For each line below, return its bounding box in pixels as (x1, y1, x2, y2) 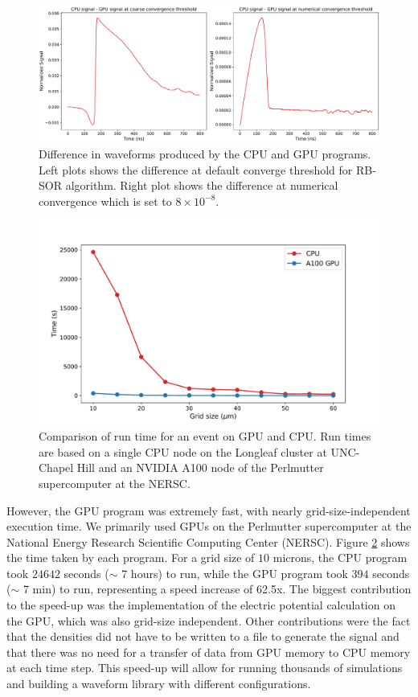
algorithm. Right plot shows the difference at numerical (65, 177, 338, 194)
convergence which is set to (39, 192, 172, 209)
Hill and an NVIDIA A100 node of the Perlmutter (76, 459, 324, 476)
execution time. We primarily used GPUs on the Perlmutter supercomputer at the (6, 518, 412, 535)
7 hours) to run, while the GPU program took (121, 564, 348, 581)
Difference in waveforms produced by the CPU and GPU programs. (39, 145, 371, 162)
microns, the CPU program (273, 549, 408, 566)
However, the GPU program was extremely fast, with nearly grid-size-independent (6, 502, 411, 519)
